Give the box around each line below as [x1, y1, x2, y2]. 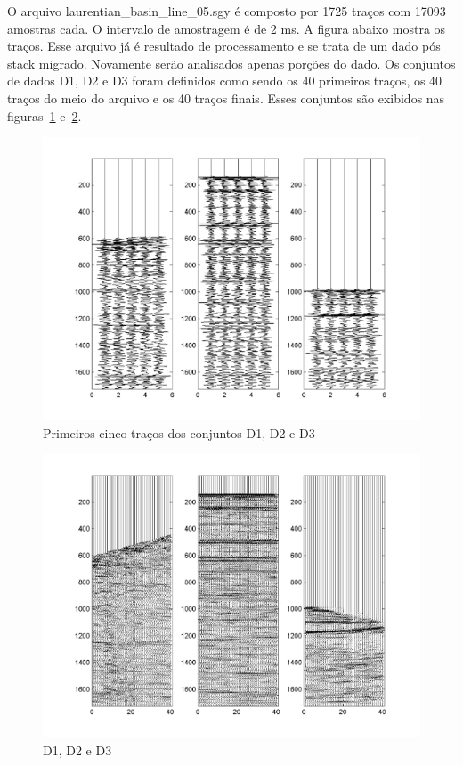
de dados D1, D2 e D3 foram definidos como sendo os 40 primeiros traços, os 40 [7, 71, 443, 90]
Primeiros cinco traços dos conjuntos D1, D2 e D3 [43, 423, 315, 442]
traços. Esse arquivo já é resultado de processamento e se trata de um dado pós [7, 37, 441, 55]
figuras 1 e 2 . [7, 106, 82, 125]
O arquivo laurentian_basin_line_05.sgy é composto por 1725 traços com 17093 [7, 2, 446, 20]
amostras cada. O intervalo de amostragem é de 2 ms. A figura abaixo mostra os [7, 19, 446, 37]
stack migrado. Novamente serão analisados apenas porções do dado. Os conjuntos [7, 53, 456, 72]
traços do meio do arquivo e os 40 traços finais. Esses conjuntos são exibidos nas [7, 88, 445, 107]
